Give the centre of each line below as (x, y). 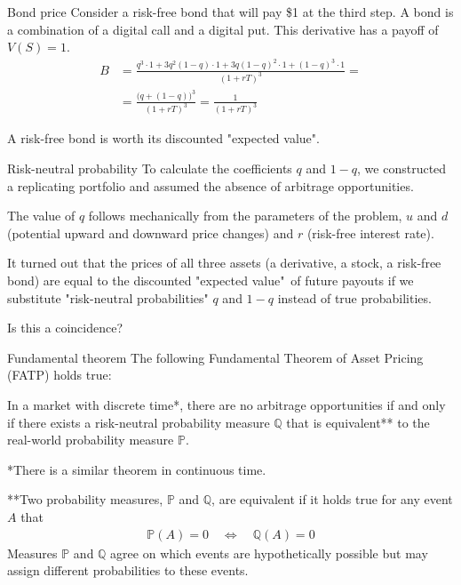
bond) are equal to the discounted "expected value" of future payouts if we (211, 280)
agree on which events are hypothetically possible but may (269, 553)
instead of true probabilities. (354, 297)
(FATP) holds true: (60, 375)
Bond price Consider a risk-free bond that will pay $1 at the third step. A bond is (230, 12)
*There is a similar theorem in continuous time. (137, 469)
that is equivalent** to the (358, 422)
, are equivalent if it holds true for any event (332, 499)
